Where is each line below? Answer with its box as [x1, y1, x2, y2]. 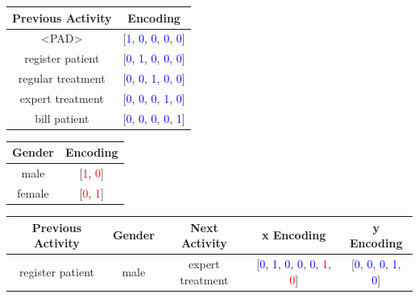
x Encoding [261, 227, 326, 243]
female [17, 185, 49, 201]
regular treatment [18, 70, 106, 87]
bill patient [35, 109, 89, 126]
